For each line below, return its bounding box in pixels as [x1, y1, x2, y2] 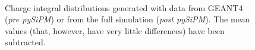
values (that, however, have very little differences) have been [5, 24, 225, 36]
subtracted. [5, 36, 46, 48]
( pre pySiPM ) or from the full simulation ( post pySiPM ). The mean [5, 13, 250, 25]
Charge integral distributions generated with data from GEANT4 [5, 1, 243, 14]
